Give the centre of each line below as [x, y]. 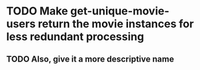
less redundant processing [75, 37]
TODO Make [37, 11]
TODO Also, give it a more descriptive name [90, 59]
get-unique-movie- [120, 11]
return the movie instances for [116, 24]
